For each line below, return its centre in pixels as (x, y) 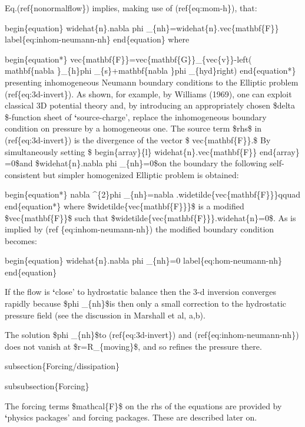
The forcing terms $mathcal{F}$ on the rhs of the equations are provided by (143, 405)
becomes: (21, 240)
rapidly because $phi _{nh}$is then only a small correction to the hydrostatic (146, 303)
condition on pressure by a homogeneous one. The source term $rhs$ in (133, 128)
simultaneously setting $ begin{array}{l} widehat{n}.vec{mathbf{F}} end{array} (152, 151)
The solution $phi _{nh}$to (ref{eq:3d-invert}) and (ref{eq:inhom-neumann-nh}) (152, 335)
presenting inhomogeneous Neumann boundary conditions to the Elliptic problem (152, 82)
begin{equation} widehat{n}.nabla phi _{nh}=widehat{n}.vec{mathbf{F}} (142, 27)
